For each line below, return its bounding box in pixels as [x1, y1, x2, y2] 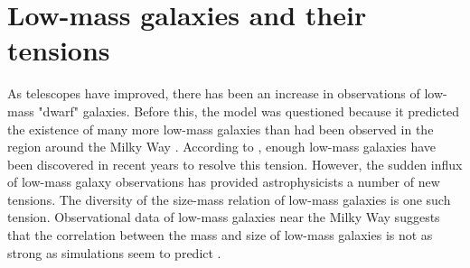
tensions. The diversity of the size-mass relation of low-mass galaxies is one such [7, 189, 451, 208]
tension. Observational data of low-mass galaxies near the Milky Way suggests [7, 208, 440, 226]
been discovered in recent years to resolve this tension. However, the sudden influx [7, 154, 463, 173]
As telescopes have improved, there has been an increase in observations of [7, 84, 420, 103]
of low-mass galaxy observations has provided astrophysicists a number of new [7, 172, 440, 191]
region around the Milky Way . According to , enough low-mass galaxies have [7, 137, 437, 156]
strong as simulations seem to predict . [7, 243, 221, 262]
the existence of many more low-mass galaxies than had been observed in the [7, 119, 434, 138]
